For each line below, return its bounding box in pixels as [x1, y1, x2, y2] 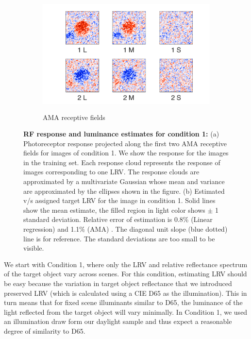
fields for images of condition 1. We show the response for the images [23, 148, 229, 158]
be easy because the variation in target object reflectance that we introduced [4, 278, 232, 288]
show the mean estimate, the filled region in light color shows [23, 204, 205, 215]
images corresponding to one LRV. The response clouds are [23, 167, 200, 177]
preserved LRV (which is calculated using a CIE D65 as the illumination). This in [4, 288, 247, 298]
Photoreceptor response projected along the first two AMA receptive [23, 138, 227, 148]
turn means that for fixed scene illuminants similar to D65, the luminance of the [4, 297, 243, 307]
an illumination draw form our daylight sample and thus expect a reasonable [4, 316, 232, 326]
